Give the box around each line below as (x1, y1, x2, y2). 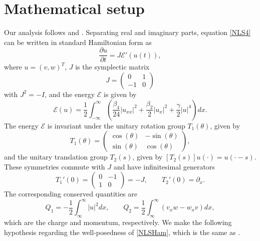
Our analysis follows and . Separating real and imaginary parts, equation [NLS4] (4, 27, 251, 37)
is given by (104, 88, 137, 99)
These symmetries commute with (4, 161, 105, 171)
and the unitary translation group (4, 151, 108, 162)
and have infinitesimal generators (113, 161, 215, 171)
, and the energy (45, 88, 95, 99)
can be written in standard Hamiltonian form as (4, 36, 152, 47)
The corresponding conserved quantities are (4, 188, 137, 199)
